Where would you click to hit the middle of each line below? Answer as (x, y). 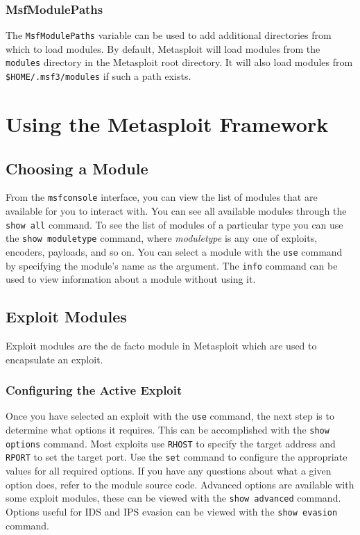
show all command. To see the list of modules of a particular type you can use (174, 224)
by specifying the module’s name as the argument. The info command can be (172, 265)
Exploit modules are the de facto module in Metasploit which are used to (161, 346)
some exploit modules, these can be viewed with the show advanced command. (173, 498)
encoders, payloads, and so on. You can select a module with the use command (174, 251)
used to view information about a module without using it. (131, 279)
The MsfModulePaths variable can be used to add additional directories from (169, 35)
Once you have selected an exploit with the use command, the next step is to (170, 416)
